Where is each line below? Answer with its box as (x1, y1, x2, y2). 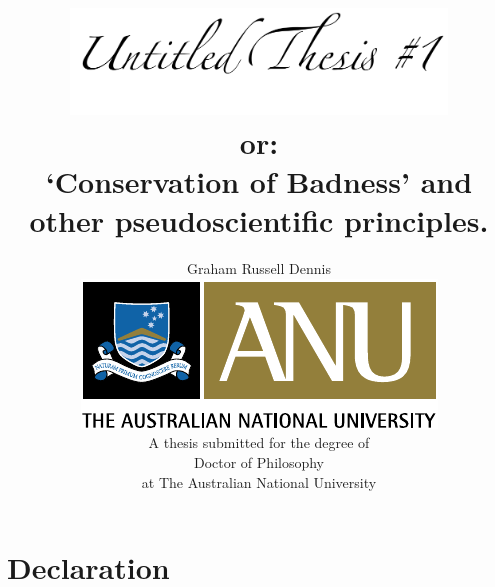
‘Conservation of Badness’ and (45, 161, 473, 201)
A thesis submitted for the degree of (148, 432, 370, 453)
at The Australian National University (141, 471, 377, 492)
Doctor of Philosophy (193, 451, 325, 472)
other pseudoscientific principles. (29, 200, 489, 241)
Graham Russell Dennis (187, 258, 331, 279)
